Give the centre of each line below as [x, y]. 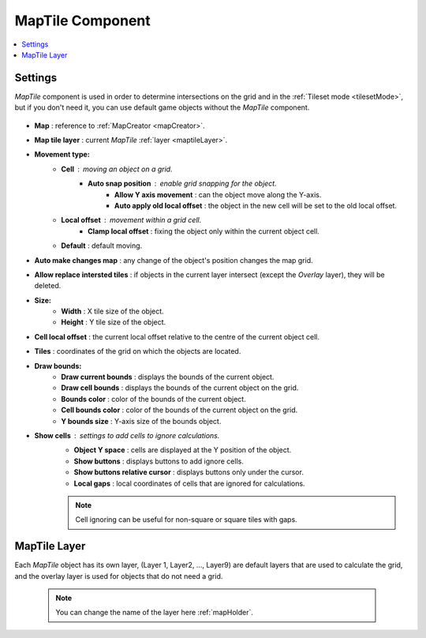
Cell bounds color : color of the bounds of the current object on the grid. [179, 410]
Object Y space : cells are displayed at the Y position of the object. [183, 450]
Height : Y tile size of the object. [114, 322]
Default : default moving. [102, 246]
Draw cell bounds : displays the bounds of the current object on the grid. [180, 388]
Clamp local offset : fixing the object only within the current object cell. [204, 231]
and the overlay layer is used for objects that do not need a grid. [119, 576]
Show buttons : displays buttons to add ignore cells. [159, 461]
